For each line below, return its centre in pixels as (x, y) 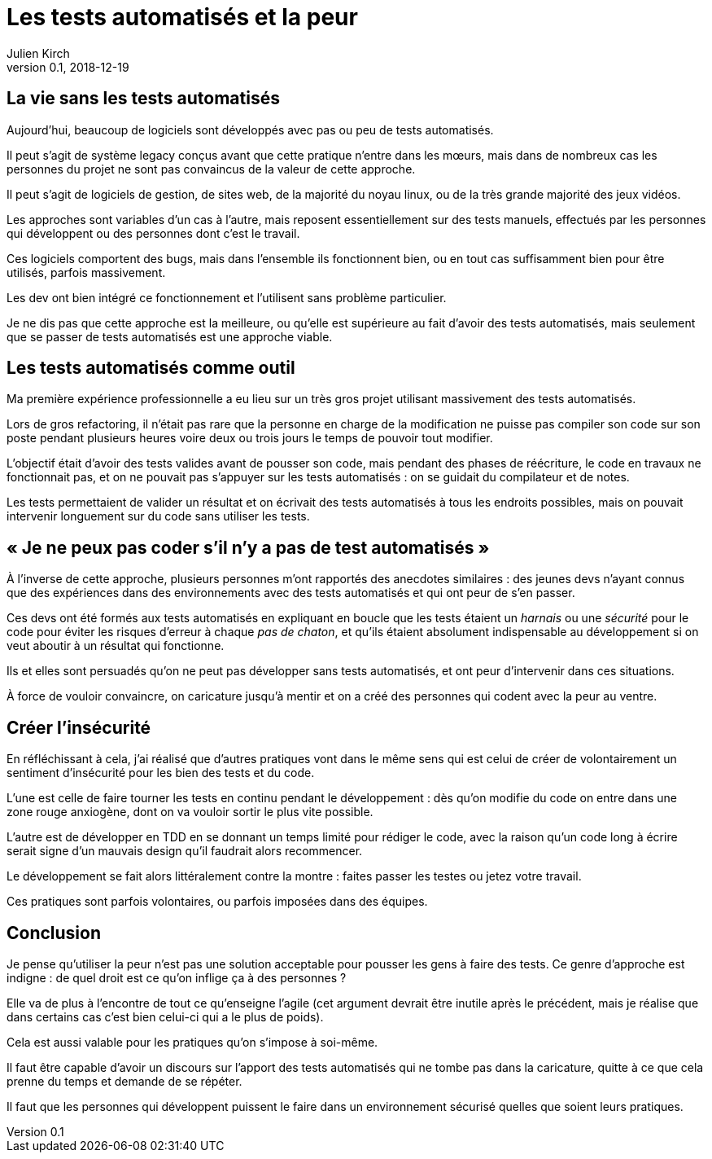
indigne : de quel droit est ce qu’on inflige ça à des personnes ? (177, 977)
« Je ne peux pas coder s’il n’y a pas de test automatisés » (248, 547)
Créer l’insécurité (79, 727)
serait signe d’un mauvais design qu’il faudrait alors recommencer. (185, 851)
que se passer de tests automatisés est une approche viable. (170, 336)
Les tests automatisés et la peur (182, 17)
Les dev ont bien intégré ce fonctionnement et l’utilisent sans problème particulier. (227, 297)
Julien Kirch (38, 53)
